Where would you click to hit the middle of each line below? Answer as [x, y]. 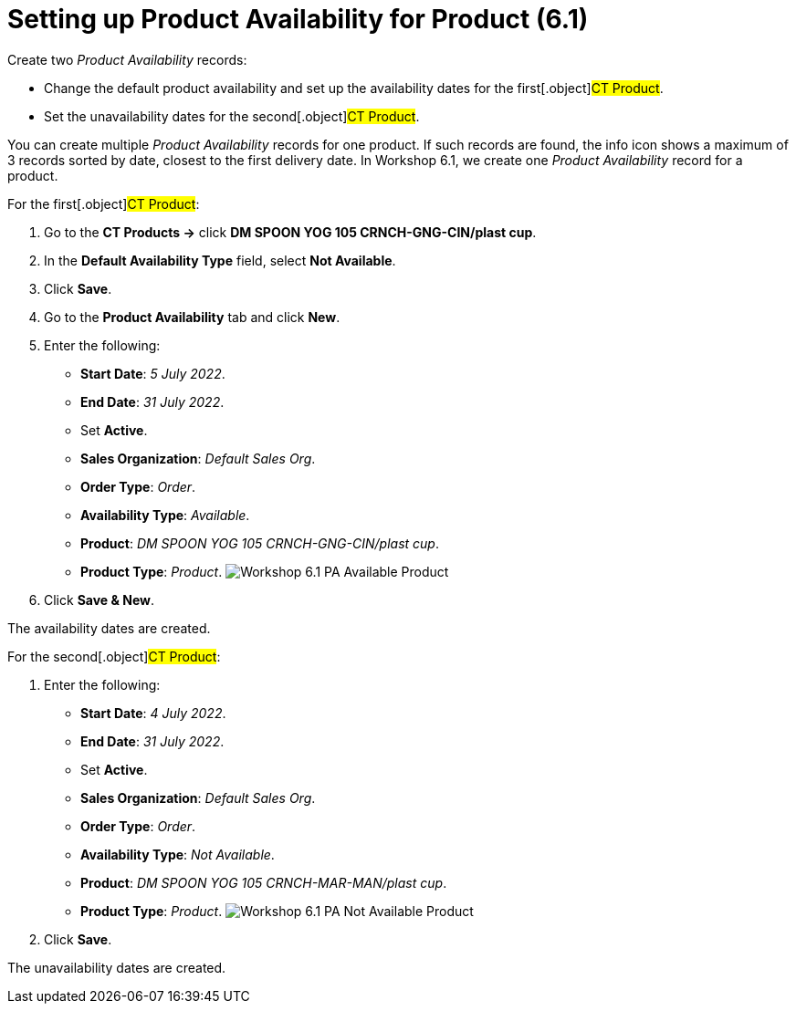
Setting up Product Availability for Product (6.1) [298, 19]
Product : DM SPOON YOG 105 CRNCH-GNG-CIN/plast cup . [260, 543]
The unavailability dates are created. [117, 967]
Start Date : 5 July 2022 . [153, 373]
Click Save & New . [99, 599]
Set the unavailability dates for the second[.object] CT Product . [232, 116]
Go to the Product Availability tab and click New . [192, 317]
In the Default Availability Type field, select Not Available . [220, 260]
